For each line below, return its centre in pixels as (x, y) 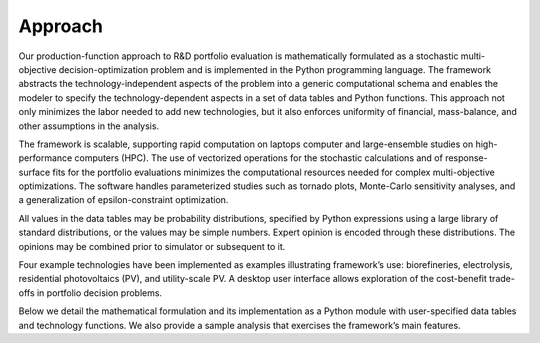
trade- (501, 279)
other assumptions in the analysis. (89, 126)
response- (467, 158)
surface (34, 172)
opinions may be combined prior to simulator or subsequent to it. (152, 246)
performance (45, 158)
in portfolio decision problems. (99, 292)
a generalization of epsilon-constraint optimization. (123, 200)
